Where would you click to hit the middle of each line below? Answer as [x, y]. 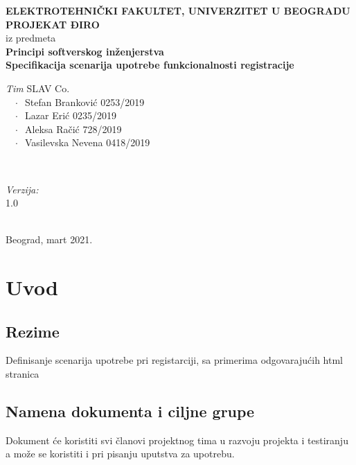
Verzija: [22, 189]
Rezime [33, 331]
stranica [23, 374]
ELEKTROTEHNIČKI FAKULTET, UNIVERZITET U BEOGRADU [178, 10]
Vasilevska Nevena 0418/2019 [88, 142]
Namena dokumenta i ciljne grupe [130, 411]
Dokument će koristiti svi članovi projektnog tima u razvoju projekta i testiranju [177, 440]
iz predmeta [31, 38]
